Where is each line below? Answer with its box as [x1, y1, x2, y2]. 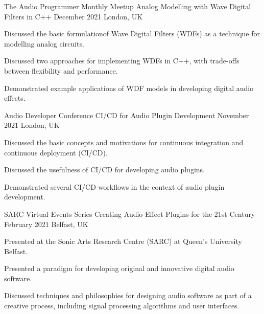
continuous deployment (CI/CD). [4, 147, 108, 158]
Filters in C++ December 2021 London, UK [4, 11, 143, 21]
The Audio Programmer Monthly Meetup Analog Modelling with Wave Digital [4, 1, 251, 11]
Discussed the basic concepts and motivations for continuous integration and [4, 137, 244, 147]
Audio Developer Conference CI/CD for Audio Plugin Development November [4, 109, 249, 120]
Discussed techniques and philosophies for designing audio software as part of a [4, 290, 252, 301]
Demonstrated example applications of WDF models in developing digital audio [4, 82, 254, 93]
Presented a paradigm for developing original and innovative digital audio [4, 263, 234, 274]
